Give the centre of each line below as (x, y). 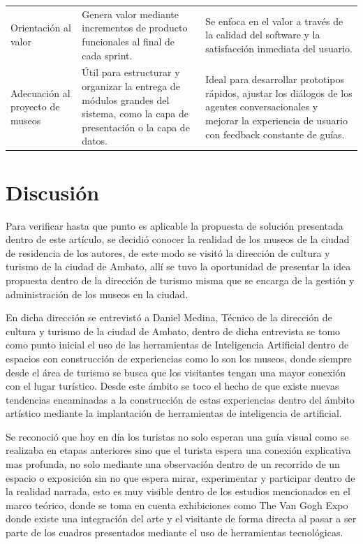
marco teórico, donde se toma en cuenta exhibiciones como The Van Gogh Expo (177, 505)
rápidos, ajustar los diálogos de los (279, 93)
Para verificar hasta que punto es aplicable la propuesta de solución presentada (175, 225)
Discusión (53, 192)
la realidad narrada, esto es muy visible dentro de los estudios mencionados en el (178, 491)
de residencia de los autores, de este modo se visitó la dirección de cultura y (168, 252)
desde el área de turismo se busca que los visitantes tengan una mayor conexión (176, 372)
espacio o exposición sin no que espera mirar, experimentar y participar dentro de (180, 477)
